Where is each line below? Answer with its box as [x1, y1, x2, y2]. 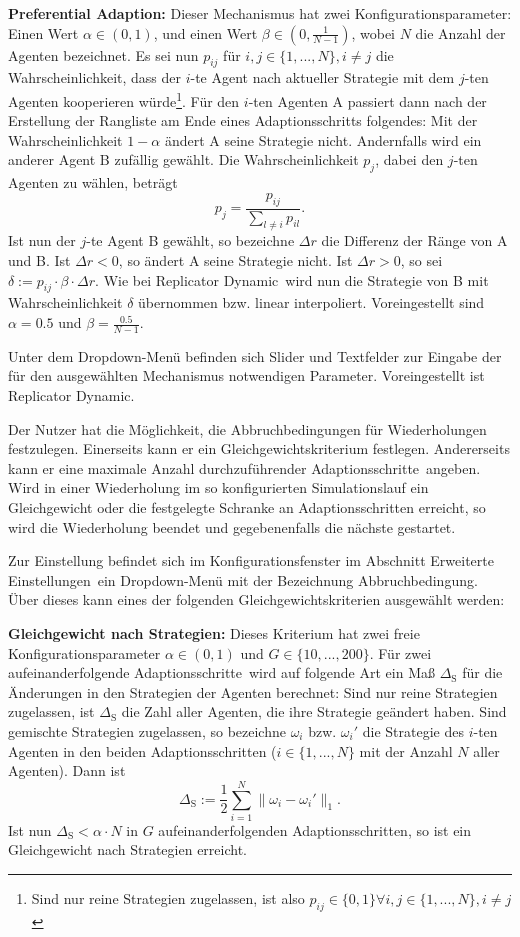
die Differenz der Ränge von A [321, 230, 508, 251]
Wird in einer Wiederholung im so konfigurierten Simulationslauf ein [8, 477, 429, 498]
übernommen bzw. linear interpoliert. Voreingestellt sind [138, 292, 485, 313]
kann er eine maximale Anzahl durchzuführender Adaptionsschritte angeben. [8, 457, 481, 478]
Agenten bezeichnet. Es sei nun [8, 44, 199, 65]
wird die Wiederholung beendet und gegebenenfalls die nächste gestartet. [8, 516, 456, 537]
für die [462, 662, 503, 683]
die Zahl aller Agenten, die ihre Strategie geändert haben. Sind [121, 701, 507, 722]
